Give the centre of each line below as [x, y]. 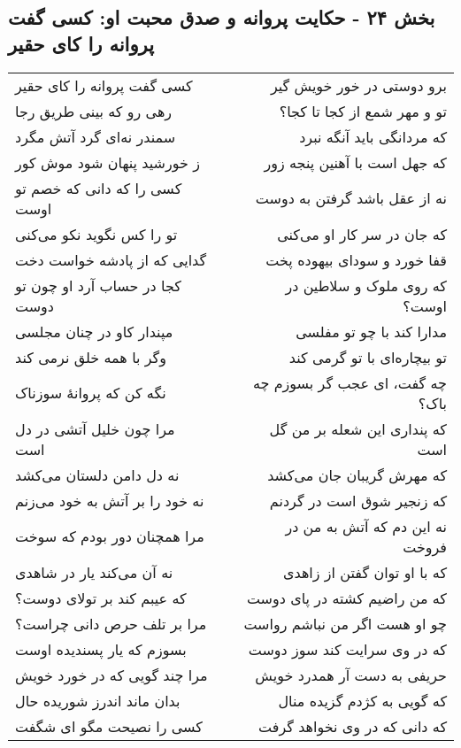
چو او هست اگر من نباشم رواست [345, 623]
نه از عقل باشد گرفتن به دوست [351, 198]
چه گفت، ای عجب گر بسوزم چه [350, 382]
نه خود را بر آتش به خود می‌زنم [110, 500]
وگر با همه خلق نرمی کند [91, 357]
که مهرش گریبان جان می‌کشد [357, 474]
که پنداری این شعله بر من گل [358, 428]
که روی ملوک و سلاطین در [366, 285]
